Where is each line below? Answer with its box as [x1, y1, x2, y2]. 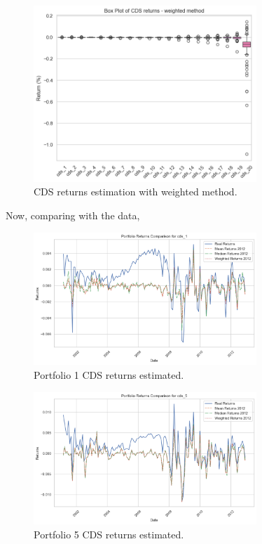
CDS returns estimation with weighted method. [34, 184, 237, 199]
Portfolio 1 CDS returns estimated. [34, 367, 184, 382]
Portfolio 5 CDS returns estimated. [34, 526, 184, 541]
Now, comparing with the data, [6, 208, 140, 222]
